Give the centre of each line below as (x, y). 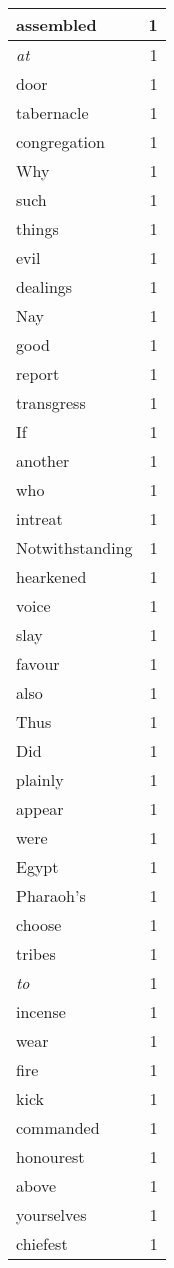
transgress (51, 402)
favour (38, 663)
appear (40, 808)
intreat (39, 518)
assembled (56, 24)
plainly (40, 779)
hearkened (51, 576)
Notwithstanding (74, 547)
